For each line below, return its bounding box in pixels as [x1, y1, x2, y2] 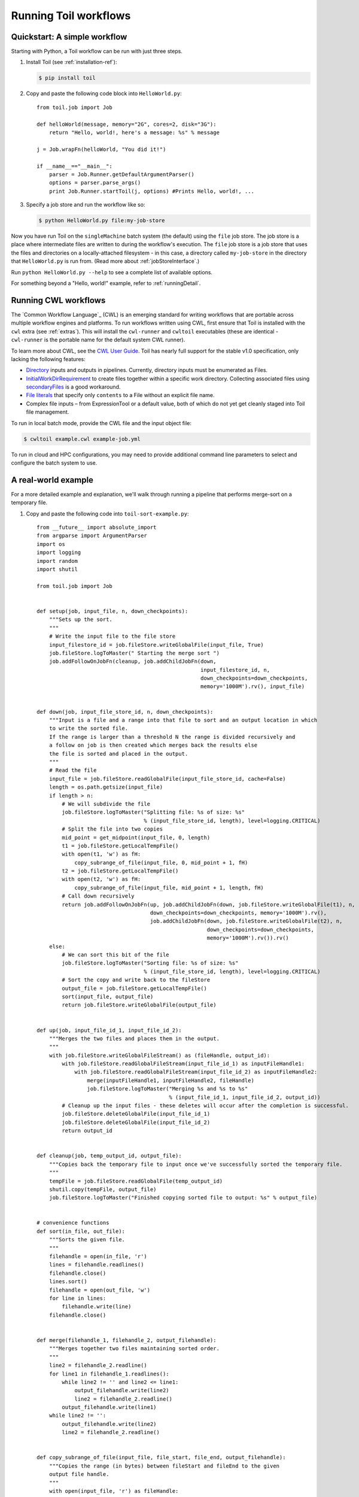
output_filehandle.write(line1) [62, 1404, 157, 1411]
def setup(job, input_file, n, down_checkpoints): [36, 608, 188, 614]
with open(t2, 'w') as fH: [62, 876, 141, 883]
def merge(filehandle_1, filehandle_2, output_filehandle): [36, 1337, 217, 1344]
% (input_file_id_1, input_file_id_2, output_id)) [169, 1093, 321, 1101]
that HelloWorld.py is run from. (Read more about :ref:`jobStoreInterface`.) [11, 257, 200, 265]
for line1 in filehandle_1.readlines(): [48, 1370, 170, 1377]
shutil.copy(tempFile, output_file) [48, 1186, 157, 1193]
